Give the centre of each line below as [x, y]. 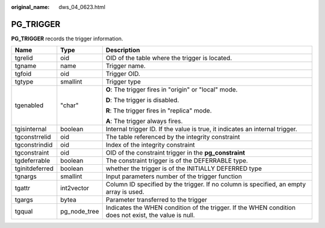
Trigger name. [125, 66]
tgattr [23, 188]
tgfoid [23, 74]
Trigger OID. [123, 74]
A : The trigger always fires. [144, 122]
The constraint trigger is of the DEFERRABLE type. [177, 161]
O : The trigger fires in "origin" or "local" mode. [172, 90]
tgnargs [26, 176]
